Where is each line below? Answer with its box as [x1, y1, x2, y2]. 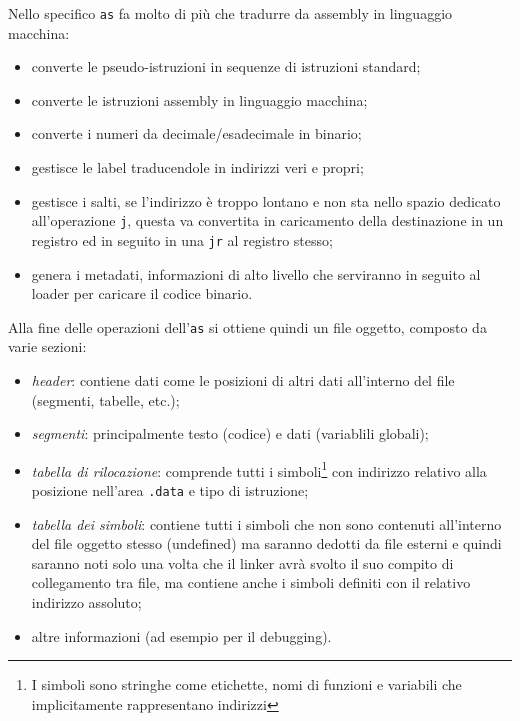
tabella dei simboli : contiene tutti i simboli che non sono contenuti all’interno [31, 513, 502, 534]
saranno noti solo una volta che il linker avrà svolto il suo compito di [31, 552, 454, 573]
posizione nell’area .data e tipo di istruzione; [31, 480, 309, 500]
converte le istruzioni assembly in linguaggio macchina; [31, 89, 368, 110]
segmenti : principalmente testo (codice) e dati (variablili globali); [31, 423, 429, 444]
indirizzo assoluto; [31, 592, 142, 613]
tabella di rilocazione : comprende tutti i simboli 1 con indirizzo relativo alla [31, 457, 487, 481]
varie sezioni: [8, 336, 87, 357]
